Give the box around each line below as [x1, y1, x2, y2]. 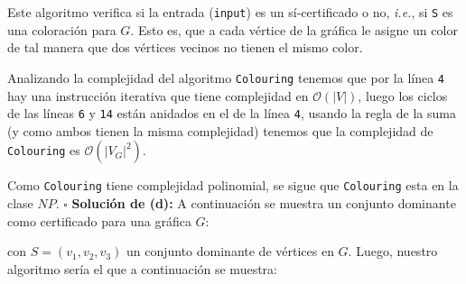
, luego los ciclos [358, 86, 448, 105]
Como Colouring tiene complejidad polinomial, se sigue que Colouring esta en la [7, 176, 459, 195]
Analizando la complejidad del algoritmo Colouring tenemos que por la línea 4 [7, 68, 444, 87]
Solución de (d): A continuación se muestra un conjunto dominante [71, 194, 456, 212]
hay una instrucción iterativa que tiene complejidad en [7, 86, 309, 105]
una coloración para [7, 20, 116, 39]
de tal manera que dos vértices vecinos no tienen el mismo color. [7, 38, 363, 57]
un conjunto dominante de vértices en [126, 242, 334, 261]
